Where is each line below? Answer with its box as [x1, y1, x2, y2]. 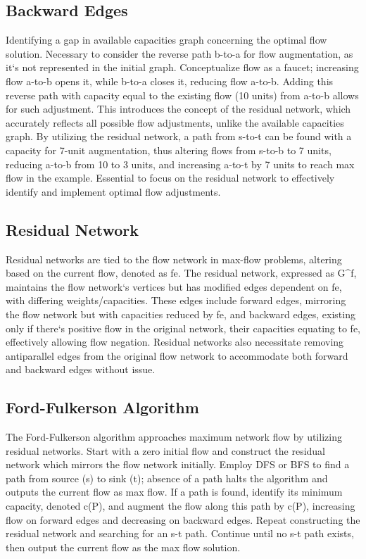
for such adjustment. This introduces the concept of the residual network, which [6, 101, 351, 116]
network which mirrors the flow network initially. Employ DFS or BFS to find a [6, 457, 350, 472]
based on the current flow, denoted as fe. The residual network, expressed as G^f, [6, 265, 357, 280]
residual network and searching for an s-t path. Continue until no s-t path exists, [6, 526, 354, 541]
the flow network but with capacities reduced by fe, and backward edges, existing [6, 306, 355, 321]
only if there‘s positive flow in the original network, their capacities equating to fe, [6, 320, 361, 335]
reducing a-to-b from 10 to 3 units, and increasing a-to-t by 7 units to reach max [6, 156, 355, 171]
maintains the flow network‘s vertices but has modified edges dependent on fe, [6, 279, 342, 294]
